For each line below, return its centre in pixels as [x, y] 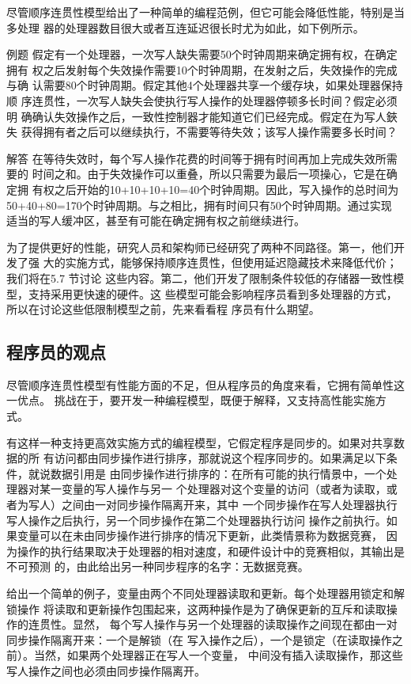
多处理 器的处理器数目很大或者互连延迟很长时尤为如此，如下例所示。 [185, 27]
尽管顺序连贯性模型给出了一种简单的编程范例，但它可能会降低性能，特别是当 [205, 12]
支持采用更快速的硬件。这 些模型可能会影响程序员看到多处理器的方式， [213, 293]
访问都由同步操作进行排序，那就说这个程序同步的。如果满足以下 [220, 458]
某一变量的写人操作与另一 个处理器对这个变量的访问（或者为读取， [213, 489]
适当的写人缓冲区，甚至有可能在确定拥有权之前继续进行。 [156, 220]
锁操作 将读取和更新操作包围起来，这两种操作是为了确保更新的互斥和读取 [196, 608]
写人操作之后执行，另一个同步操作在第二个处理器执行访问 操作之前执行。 [196, 520]
